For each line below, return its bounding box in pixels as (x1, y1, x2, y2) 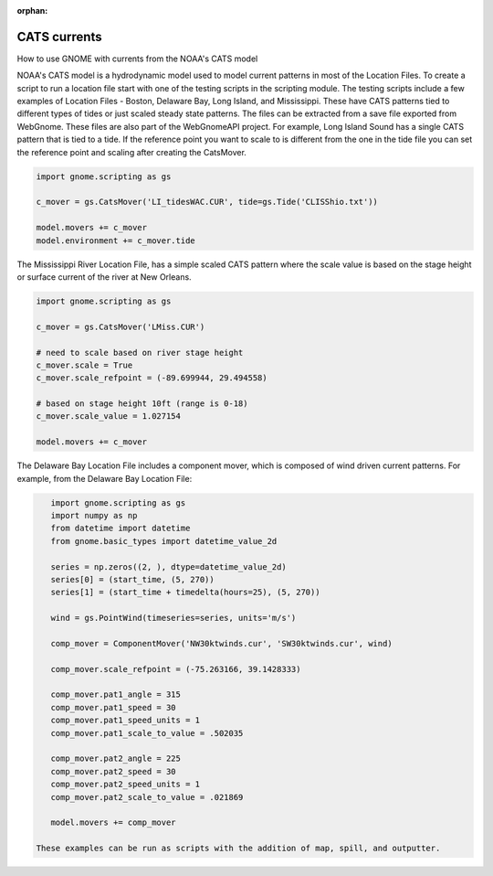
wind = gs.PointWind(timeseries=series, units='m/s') (50, 613, 297, 624)
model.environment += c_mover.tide (36, 235, 195, 246)
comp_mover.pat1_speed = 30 (50, 702, 177, 712)
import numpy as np (50, 510, 138, 520)
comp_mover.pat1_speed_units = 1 (50, 715, 201, 726)
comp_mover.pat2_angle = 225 (50, 753, 182, 764)
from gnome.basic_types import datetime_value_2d (50, 536, 278, 546)
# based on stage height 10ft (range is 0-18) (36, 399, 248, 409)
